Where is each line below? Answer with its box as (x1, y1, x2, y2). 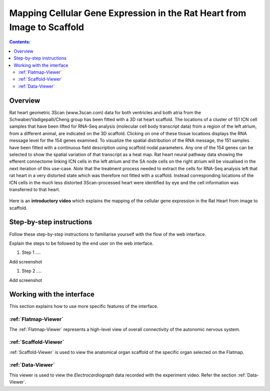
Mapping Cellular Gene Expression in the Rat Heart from (9, 8, 246, 19)
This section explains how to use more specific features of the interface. (9, 303, 158, 309)
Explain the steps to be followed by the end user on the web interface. (9, 240, 154, 246)
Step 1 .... (21, 249, 41, 255)
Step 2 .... (21, 268, 42, 274)
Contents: (9, 39, 31, 45)
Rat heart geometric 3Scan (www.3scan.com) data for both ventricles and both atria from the (9, 109, 201, 115)
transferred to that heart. (9, 186, 60, 192)
